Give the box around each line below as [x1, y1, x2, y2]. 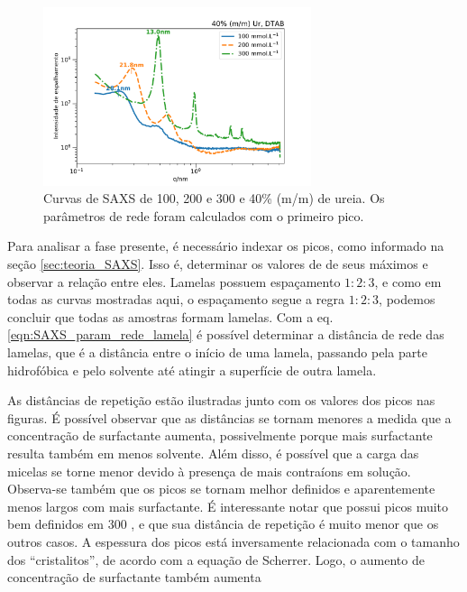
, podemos [379, 290, 435, 309]
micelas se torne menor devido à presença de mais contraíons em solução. [7, 461, 411, 480]
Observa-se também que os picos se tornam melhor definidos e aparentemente [7, 479, 435, 498]
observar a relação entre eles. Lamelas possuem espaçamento [7, 272, 341, 291]
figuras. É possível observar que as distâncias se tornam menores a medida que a [7, 408, 452, 427]
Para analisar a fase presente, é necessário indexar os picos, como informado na [7, 236, 444, 255]
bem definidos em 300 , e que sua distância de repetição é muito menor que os [7, 514, 439, 533]
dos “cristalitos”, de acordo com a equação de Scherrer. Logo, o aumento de [7, 550, 425, 569]
